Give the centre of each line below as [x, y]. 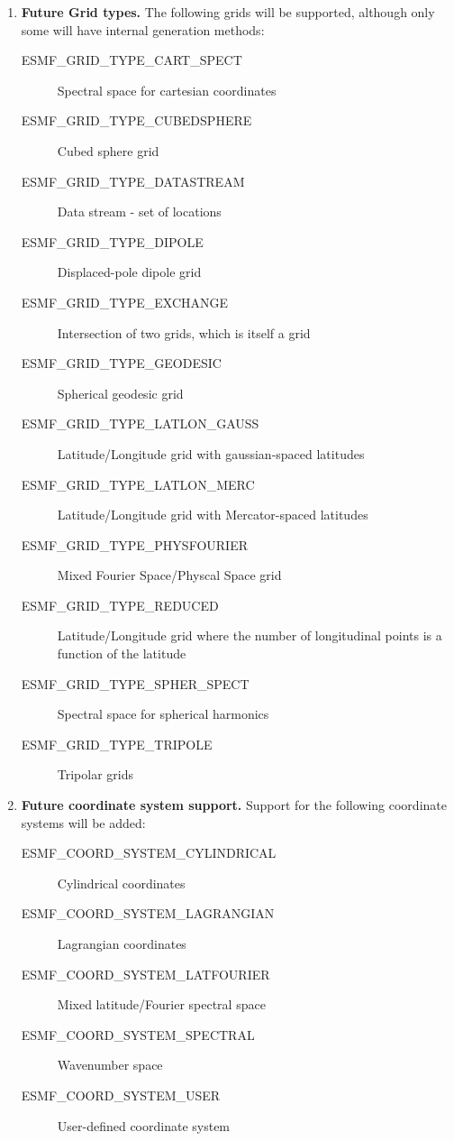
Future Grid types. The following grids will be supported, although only [228, 12]
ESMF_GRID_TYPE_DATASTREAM [133, 181]
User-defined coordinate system [144, 1125]
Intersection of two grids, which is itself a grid [184, 332]
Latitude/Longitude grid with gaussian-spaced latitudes [211, 453]
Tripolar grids [95, 774]
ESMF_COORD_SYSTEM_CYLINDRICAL [149, 853]
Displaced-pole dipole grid [129, 272]
